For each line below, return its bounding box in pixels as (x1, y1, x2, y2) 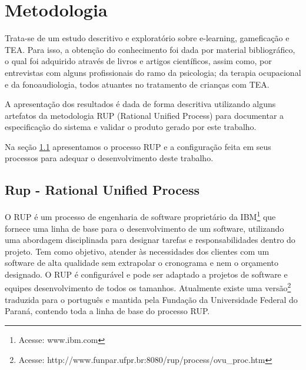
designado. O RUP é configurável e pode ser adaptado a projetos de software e (5, 268, 288, 280)
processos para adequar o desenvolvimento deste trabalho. (5, 152, 214, 164)
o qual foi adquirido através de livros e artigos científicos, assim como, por (5, 55, 272, 67)
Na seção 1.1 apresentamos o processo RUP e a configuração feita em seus (5, 140, 271, 152)
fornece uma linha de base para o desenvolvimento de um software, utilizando (5, 222, 284, 234)
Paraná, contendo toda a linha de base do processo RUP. (5, 305, 210, 317)
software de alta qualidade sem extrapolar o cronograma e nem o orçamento (5, 256, 279, 269)
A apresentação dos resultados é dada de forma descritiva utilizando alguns (5, 98, 276, 110)
